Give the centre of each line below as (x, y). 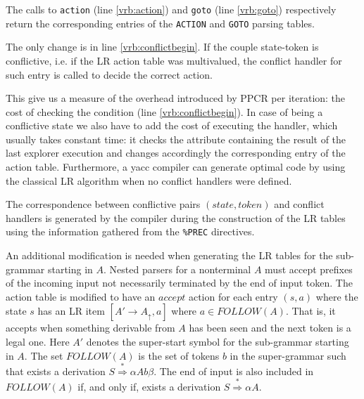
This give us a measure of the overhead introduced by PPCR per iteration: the (176, 98)
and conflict (299, 204)
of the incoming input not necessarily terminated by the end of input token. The (179, 283)
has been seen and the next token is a (270, 328)
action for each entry (233, 296)
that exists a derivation (56, 371)
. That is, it (310, 311)
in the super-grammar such (288, 355)
